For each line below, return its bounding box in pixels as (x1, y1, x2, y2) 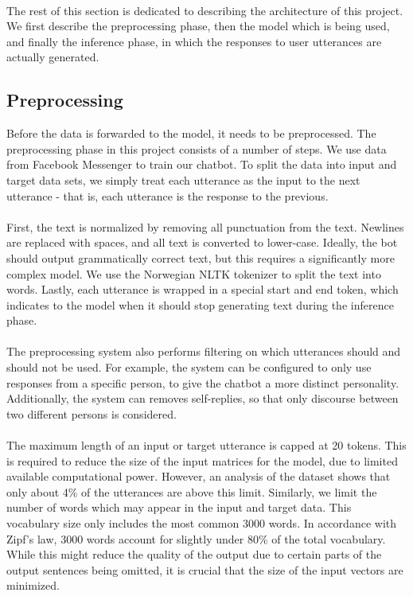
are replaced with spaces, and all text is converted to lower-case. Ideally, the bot (6, 234, 398, 251)
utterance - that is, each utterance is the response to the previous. (6, 187, 329, 204)
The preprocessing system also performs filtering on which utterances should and (6, 343, 401, 360)
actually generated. (6, 49, 99, 65)
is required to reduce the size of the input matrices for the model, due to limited (6, 452, 398, 469)
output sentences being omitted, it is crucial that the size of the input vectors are (6, 561, 403, 578)
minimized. (6, 577, 60, 594)
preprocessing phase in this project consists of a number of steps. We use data (6, 140, 387, 157)
